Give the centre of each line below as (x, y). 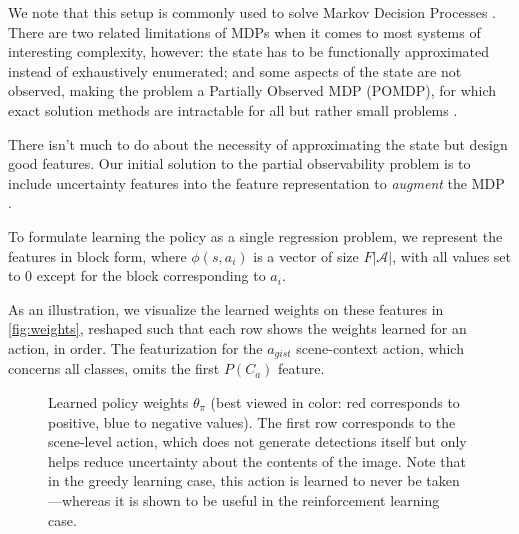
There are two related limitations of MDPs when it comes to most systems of (244, 31)
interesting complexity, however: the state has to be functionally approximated (249, 51)
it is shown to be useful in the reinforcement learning (277, 499)
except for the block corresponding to (151, 275)
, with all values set (451, 255)
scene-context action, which (380, 347)
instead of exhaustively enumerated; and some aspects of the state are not (235, 70)
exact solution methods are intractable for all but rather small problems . (233, 109)
